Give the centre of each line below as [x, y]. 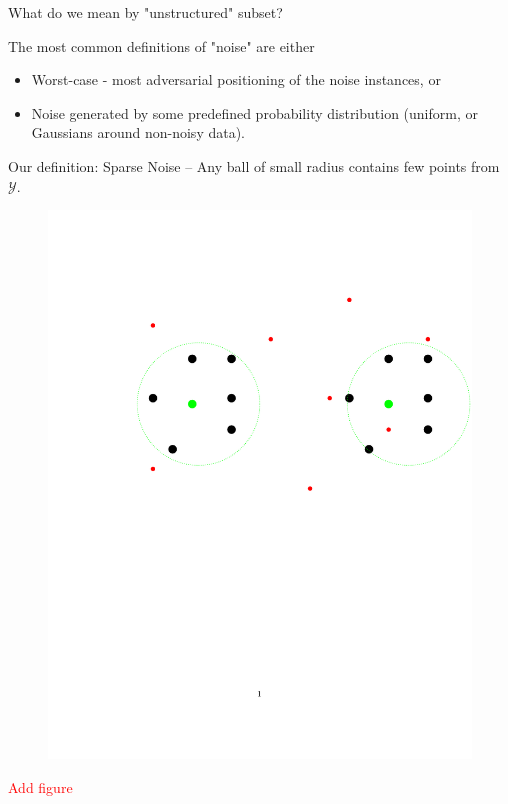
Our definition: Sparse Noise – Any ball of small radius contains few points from [254, 165]
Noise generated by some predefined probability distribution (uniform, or [254, 112]
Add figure [40, 786]
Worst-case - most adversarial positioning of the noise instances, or [236, 79]
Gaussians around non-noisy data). [138, 132]
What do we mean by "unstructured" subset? [145, 12]
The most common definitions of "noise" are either [161, 45]
